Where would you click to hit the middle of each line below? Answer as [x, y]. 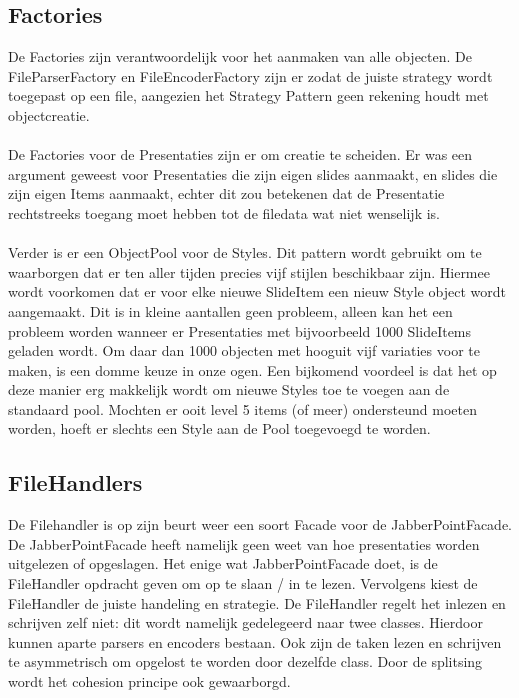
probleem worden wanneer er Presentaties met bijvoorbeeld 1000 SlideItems [240, 330]
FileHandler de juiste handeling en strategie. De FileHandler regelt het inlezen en [257, 602]
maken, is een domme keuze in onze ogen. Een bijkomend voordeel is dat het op [252, 369]
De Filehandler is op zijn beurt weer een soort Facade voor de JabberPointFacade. [260, 524]
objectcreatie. [49, 114]
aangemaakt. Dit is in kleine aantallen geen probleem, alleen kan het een [230, 310]
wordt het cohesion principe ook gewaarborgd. [149, 681]
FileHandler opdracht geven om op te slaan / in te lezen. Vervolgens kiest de [243, 583]
